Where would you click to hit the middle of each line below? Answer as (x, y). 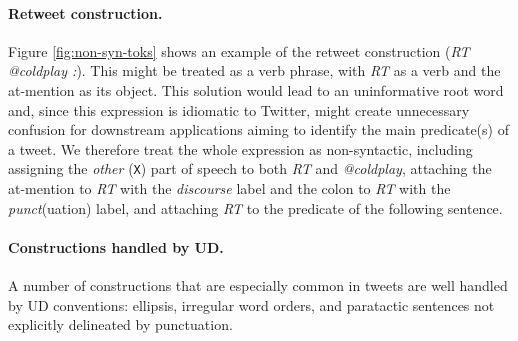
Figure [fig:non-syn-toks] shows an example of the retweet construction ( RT (239, 50)
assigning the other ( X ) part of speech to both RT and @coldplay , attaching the (250, 168)
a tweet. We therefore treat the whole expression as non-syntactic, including (240, 148)
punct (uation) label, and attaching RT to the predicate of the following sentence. (255, 207)
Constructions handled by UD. (116, 246)
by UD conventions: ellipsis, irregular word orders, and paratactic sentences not (251, 304)
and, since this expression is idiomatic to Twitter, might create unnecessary (239, 109)
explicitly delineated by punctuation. (120, 324)
